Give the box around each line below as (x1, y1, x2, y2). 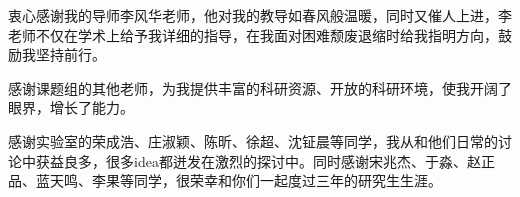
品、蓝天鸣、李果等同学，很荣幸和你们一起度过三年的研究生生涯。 (8, 170, 442, 191)
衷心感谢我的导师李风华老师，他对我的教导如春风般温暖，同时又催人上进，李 (8, 5, 512, 25)
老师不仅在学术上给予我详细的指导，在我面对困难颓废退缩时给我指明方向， (8, 24, 498, 45)
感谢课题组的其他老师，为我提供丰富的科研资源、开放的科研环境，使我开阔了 (8, 77, 512, 98)
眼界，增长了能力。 (8, 97, 134, 118)
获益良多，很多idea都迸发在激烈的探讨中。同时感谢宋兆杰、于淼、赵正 (35, 150, 495, 171)
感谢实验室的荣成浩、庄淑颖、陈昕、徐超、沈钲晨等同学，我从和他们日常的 (8, 130, 498, 151)
